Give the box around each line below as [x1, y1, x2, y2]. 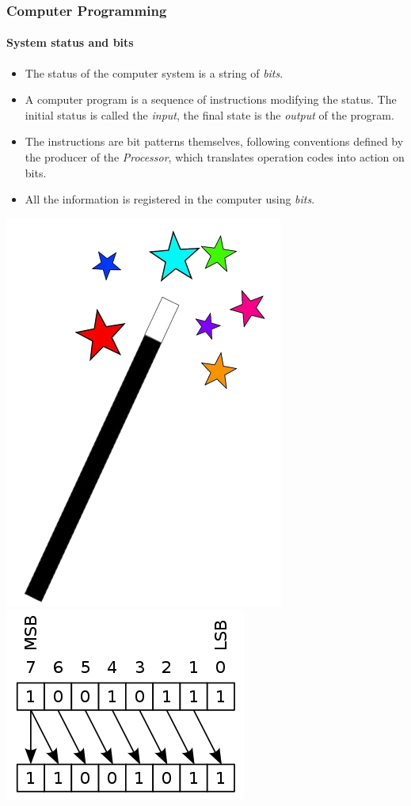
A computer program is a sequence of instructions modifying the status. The [25, 91, 397, 108]
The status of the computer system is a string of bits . [25, 64, 284, 81]
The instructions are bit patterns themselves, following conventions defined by [25, 133, 404, 150]
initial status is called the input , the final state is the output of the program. [25, 106, 394, 123]
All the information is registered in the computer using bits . [25, 191, 315, 207]
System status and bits [6, 34, 134, 51]
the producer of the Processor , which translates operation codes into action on [25, 149, 405, 165]
